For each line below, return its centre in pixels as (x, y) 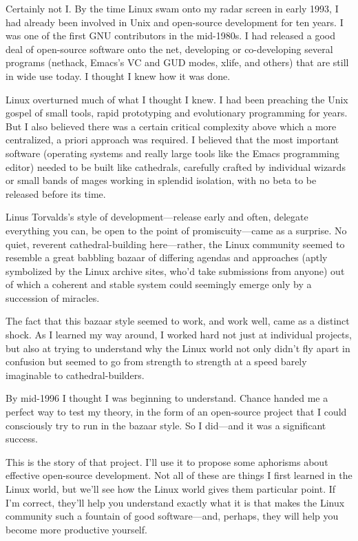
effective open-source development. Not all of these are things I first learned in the (179, 475)
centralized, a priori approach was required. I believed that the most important (172, 140)
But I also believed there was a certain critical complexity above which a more (171, 126)
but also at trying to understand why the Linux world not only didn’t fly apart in (178, 348)
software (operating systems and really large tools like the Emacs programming (173, 153)
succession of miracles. (53, 297)
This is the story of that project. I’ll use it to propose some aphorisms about (167, 461)
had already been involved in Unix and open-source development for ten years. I (175, 22)
